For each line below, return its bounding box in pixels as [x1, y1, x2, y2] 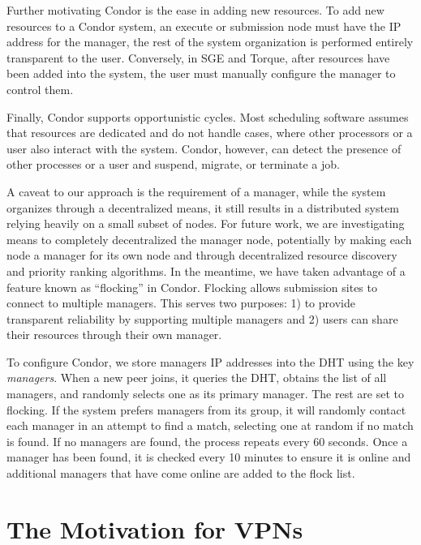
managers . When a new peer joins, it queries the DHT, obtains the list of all [6, 369, 387, 386]
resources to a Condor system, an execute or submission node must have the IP [6, 17, 402, 34]
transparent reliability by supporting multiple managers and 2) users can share [6, 310, 398, 327]
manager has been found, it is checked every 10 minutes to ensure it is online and [6, 448, 411, 466]
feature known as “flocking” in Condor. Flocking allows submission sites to [6, 278, 377, 295]
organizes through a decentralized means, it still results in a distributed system [6, 199, 399, 216]
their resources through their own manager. [6, 326, 222, 343]
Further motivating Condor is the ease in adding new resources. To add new [6, 2, 384, 18]
